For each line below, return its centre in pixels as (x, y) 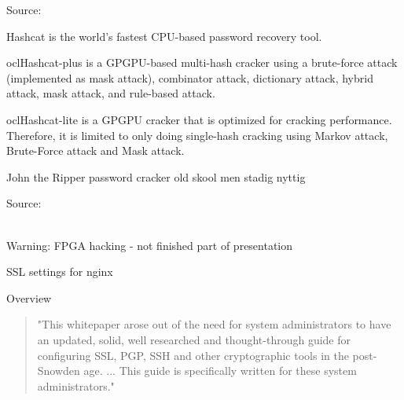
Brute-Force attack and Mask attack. (95, 150)
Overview (29, 297)
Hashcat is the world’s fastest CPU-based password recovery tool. (164, 36)
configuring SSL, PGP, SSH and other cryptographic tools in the (193, 355)
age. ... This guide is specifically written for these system (220, 371)
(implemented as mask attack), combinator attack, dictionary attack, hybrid (190, 77)
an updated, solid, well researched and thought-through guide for (194, 339)
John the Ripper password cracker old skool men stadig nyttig (156, 176)
